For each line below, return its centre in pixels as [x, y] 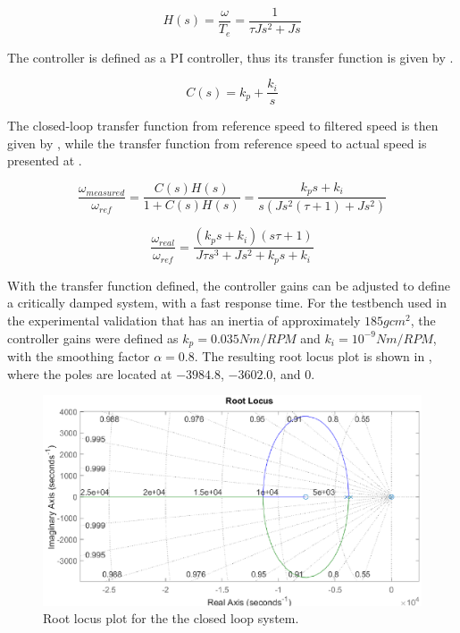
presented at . [45, 160]
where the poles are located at [90, 373]
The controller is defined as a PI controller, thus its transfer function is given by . [230, 57]
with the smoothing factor [79, 356]
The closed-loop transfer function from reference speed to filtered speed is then [223, 126]
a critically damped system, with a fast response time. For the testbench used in [227, 303]
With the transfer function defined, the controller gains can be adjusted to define [229, 285]
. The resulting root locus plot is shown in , [313, 356]
